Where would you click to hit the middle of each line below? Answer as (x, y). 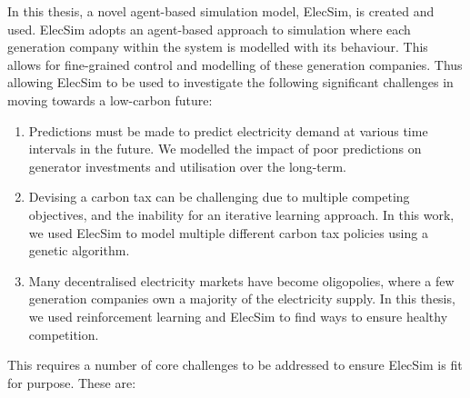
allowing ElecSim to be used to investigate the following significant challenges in (230, 82)
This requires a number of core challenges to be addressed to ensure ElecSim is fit (235, 365)
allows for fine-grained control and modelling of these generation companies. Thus (235, 64)
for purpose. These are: (72, 382)
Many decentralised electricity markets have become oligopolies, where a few (241, 280)
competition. (64, 334)
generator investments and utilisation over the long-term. (188, 166)
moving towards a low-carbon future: (110, 99)
